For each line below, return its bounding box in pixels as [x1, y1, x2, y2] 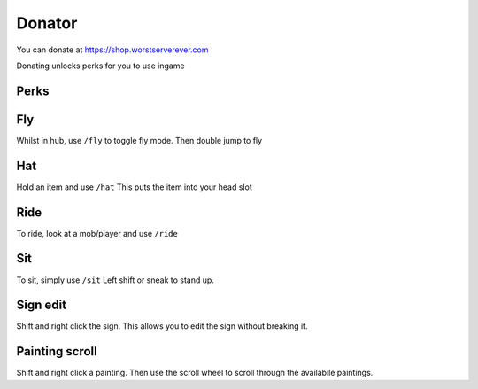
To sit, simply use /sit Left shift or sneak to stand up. [16, 275, 214, 285]
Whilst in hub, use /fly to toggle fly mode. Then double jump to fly [16, 135, 263, 145]
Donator [16, 13, 78, 33]
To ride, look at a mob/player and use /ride [16, 228, 179, 238]
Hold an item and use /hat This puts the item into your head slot [16, 182, 252, 192]
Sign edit [16, 298, 66, 313]
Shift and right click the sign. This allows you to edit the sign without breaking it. [16, 321, 308, 331]
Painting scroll [16, 344, 97, 359]
